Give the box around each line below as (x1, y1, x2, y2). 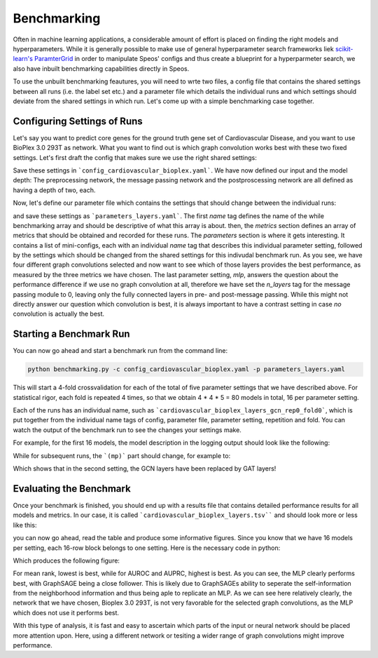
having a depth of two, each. (13, 186, 96, 194)
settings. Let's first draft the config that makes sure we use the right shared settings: (13, 153, 257, 161)
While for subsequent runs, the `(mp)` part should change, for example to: (13, 451, 231, 459)
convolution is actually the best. (13, 309, 105, 318)
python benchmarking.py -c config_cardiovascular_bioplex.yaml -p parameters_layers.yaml (27, 365, 346, 373)
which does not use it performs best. (13, 608, 119, 617)
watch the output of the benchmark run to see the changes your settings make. (13, 425, 241, 434)
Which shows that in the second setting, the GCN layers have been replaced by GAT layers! (13, 464, 276, 473)
